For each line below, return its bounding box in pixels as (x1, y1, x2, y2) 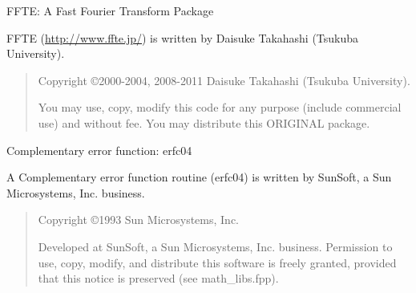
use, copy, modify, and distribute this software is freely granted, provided (38, 254, 397, 271)
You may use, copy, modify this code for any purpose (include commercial (38, 99, 402, 116)
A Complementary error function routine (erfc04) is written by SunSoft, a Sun (6, 169, 392, 185)
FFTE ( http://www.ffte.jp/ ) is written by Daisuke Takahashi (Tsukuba (6, 29, 359, 46)
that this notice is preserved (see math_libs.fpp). (38, 270, 279, 287)
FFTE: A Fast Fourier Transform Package (6, 2, 214, 18)
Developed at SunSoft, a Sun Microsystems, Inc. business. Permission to (38, 238, 393, 254)
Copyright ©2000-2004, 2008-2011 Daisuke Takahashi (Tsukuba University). (38, 71, 410, 88)
